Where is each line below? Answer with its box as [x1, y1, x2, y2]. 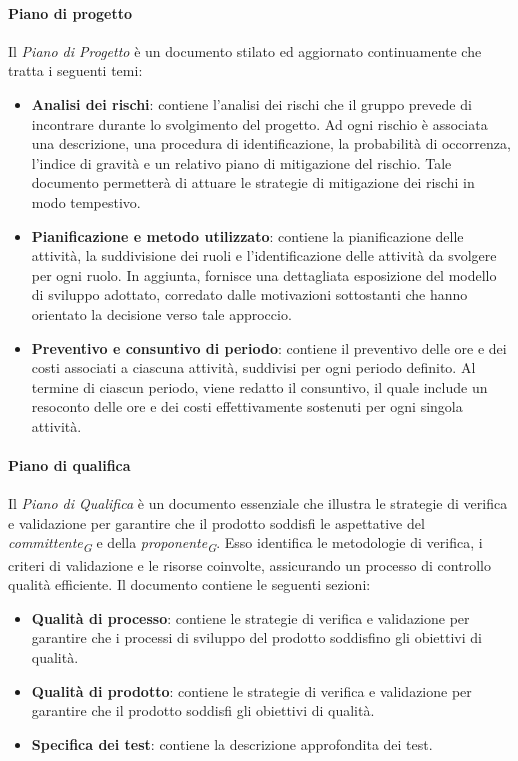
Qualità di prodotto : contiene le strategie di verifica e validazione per [31, 680, 472, 701]
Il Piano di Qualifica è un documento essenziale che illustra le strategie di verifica [8, 493, 508, 514]
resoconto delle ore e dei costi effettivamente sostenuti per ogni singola [31, 396, 463, 417]
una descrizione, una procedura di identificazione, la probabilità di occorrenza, [31, 133, 511, 154]
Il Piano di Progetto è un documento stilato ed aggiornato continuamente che [8, 40, 482, 61]
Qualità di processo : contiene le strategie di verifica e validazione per [31, 607, 470, 628]
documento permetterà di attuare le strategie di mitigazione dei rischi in [31, 172, 475, 193]
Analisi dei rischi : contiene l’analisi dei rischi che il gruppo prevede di [31, 93, 472, 114]
